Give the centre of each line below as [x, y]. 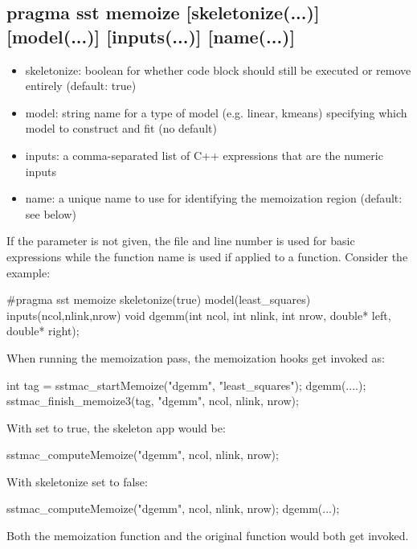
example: [29, 272]
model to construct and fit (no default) [121, 128]
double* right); [43, 331]
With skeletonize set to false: [77, 481]
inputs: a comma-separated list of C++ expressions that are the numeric [204, 155]
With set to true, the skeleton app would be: [116, 427]
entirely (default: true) [81, 86]
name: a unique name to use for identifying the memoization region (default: [214, 198]
